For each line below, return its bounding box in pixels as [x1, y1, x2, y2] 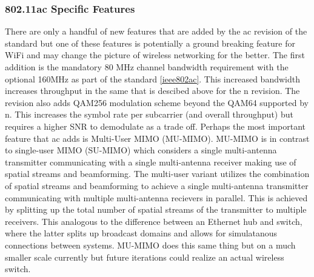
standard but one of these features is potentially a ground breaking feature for [5, 36, 295, 49]
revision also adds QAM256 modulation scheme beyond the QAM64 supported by [5, 96, 309, 108]
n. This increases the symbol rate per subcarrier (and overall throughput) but [5, 108, 293, 121]
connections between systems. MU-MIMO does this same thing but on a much [5, 238, 296, 251]
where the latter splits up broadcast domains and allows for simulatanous [5, 227, 278, 239]
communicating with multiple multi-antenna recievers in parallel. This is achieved [5, 191, 308, 204]
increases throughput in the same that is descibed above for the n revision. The [5, 84, 300, 97]
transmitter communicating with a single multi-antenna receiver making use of [5, 155, 296, 168]
